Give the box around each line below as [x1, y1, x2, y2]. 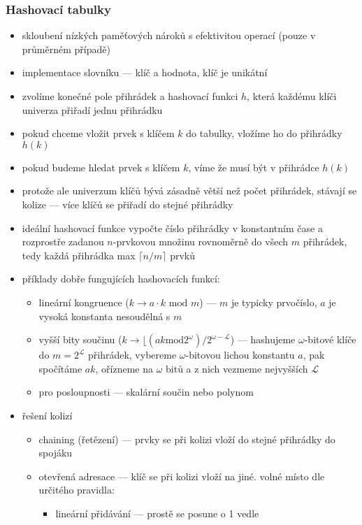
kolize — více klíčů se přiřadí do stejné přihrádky [22, 196, 233, 211]
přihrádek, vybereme [87, 347, 177, 362]
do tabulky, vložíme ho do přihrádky [186, 126, 342, 141]
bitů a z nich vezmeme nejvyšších [166, 361, 308, 375]
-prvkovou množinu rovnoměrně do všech [113, 234, 288, 249]
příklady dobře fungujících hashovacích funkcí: [22, 271, 220, 286]
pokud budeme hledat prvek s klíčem [22, 159, 180, 174]
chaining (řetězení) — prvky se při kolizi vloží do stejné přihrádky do [38, 431, 335, 446]
